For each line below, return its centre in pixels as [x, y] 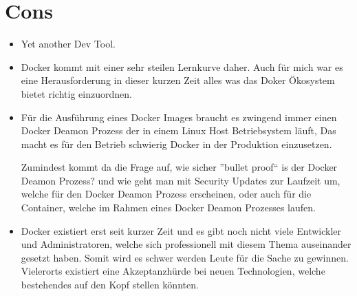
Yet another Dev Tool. [68, 44]
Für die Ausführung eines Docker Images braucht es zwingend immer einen [179, 117]
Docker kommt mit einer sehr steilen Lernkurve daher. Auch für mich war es [182, 66]
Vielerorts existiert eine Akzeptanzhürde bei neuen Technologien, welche [173, 271]
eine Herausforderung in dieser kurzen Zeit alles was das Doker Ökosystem [178, 80]
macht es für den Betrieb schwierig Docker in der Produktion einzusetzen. [176, 144]
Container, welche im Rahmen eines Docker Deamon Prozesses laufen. [168, 208]
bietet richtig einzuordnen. [76, 93]
